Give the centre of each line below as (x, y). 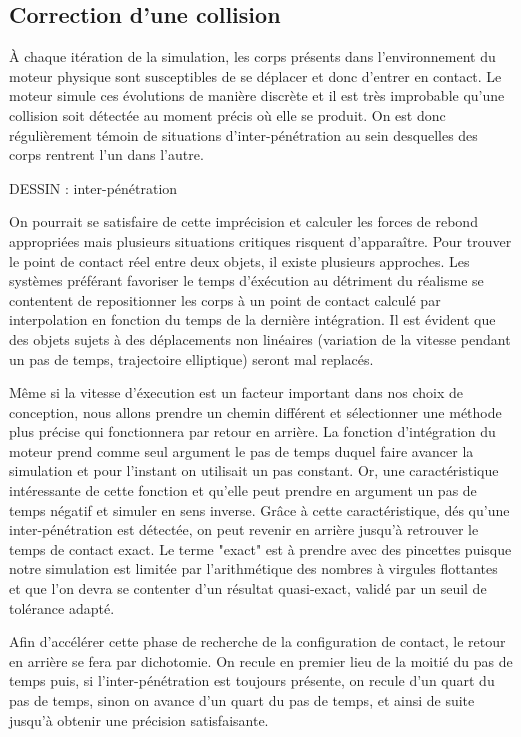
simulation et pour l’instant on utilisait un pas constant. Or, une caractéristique (254, 470)
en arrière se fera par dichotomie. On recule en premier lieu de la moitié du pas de (261, 660)
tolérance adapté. (62, 607)
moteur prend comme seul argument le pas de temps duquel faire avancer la (241, 450)
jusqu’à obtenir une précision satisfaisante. (139, 719)
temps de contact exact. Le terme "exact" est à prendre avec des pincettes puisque (260, 548)
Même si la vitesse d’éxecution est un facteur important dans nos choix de (236, 392)
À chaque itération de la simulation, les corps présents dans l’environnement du (252, 56)
